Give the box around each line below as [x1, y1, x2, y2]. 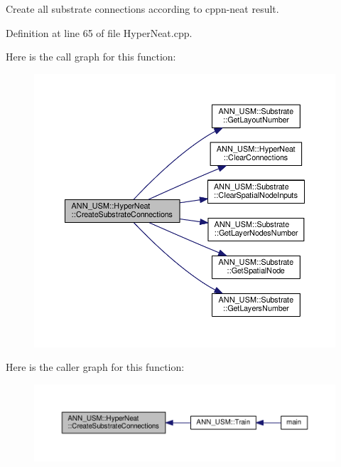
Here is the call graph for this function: [6, 49, 176, 64]
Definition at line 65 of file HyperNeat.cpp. [6, 25, 193, 40]
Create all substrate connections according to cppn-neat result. [6, 1, 279, 16]
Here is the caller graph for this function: [6, 360, 185, 374]
